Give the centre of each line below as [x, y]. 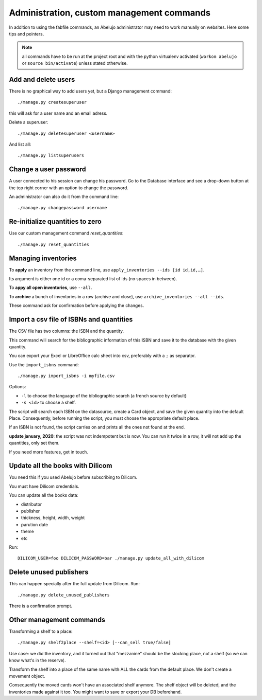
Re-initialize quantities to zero [55, 222]
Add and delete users [42, 80]
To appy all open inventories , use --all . [50, 287]
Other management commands [57, 619]
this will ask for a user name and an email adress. [58, 113]
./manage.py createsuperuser [52, 102]
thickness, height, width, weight [53, 518]
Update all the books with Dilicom [61, 466]
